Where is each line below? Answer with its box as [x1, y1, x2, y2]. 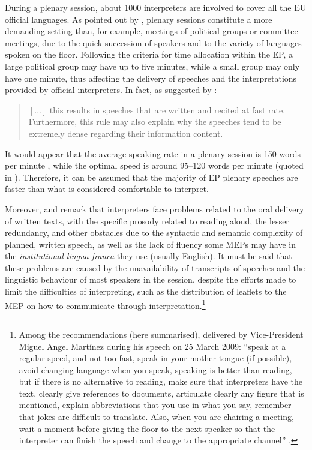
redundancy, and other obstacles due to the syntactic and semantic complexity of [5, 226, 303, 239]
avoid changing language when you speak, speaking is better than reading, [19, 363, 292, 376]
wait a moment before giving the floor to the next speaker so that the [19, 422, 275, 434]
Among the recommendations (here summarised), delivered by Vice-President [19, 328, 304, 340]
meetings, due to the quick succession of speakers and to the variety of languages [5, 36, 302, 49]
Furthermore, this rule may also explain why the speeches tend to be [28, 115, 281, 128]
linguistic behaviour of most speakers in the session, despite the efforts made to [5, 273, 296, 286]
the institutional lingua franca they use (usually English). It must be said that [5, 250, 292, 262]
